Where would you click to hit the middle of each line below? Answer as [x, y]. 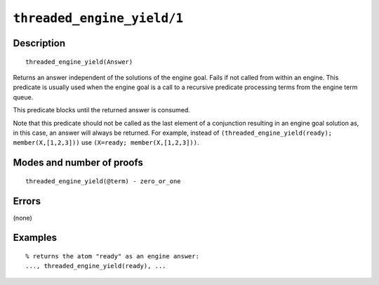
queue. [23, 97]
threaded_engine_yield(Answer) [79, 62]
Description [39, 43]
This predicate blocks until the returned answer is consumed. [102, 110]
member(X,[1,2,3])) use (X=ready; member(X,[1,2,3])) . [106, 142]
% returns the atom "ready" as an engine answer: [113, 257]
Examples [35, 238]
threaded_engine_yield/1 [98, 18]
